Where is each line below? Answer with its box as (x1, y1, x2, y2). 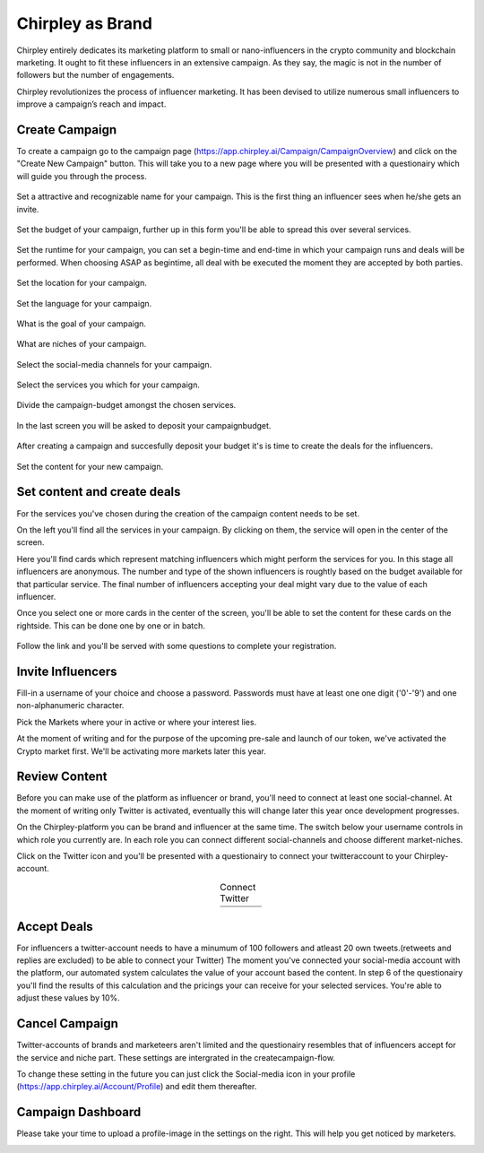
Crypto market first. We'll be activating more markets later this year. (16, 745, 266, 757)
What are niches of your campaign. (16, 339, 147, 350)
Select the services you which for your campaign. (16, 379, 201, 390)
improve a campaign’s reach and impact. (16, 99, 167, 109)
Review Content (16, 769, 108, 785)
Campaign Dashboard (16, 1105, 142, 1120)
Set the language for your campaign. (16, 298, 152, 308)
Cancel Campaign (16, 1016, 118, 1031)
